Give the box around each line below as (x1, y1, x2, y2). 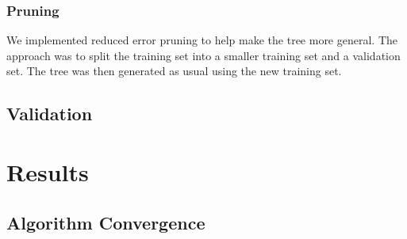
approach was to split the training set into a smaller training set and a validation (6, 47, 401, 63)
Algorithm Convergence (6, 210, 205, 234)
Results (6, 155, 89, 188)
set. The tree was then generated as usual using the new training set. (6, 63, 342, 79)
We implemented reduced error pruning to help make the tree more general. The (6, 32, 398, 48)
